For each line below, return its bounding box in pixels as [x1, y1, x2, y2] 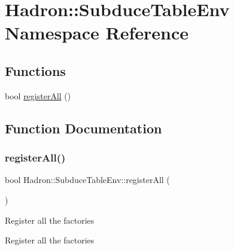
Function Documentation [5, 118, 162, 137]
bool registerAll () [5, 89, 71, 102]
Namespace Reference [5, 20, 189, 45]
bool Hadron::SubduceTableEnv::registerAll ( [5, 173, 170, 186]
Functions [5, 61, 66, 80]
